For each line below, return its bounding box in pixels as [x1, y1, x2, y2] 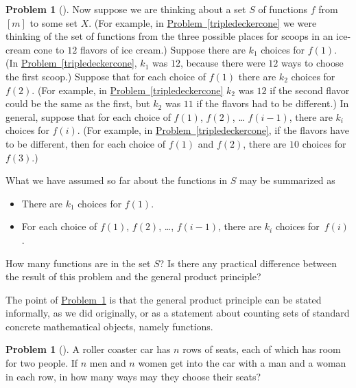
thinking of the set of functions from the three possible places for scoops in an [5, 29, 333, 43]
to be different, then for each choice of [5, 136, 166, 150]
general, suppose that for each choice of [5, 109, 171, 124]
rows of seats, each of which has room [182, 342, 341, 356]
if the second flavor [270, 82, 350, 97]
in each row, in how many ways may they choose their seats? [5, 369, 261, 383]
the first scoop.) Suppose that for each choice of [5, 69, 206, 83]
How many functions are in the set [5, 255, 151, 270]
